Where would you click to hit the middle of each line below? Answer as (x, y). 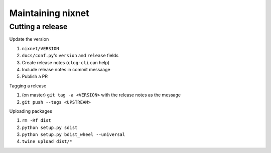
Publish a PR (35, 76)
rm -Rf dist (36, 121)
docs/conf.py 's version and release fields (70, 56)
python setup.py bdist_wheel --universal (74, 135)
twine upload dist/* (47, 141)
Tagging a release (28, 86)
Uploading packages (31, 111)
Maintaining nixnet (49, 13)
